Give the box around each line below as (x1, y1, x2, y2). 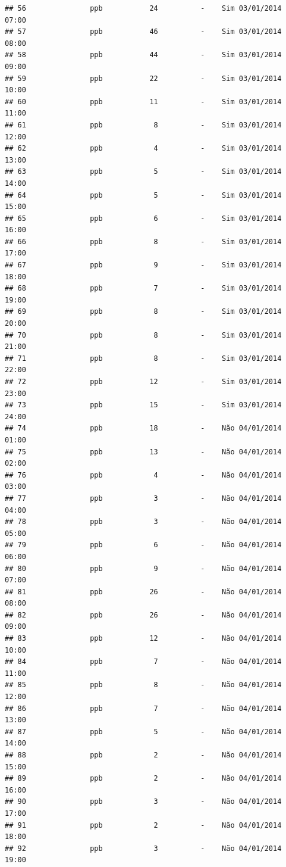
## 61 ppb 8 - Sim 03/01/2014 (5, 120, 282, 129)
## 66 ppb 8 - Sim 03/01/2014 (5, 237, 282, 246)
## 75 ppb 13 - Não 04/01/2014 (5, 447, 282, 456)
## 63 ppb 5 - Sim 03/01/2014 (5, 167, 282, 176)
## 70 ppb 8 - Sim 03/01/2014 (5, 330, 282, 339)
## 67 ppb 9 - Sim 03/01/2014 (5, 261, 282, 270)
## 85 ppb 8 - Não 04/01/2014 (5, 681, 282, 690)
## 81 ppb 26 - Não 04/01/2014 (5, 587, 282, 596)
